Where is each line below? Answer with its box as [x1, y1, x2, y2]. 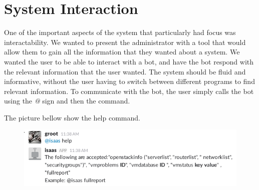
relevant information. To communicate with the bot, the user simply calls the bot [4, 85, 254, 96]
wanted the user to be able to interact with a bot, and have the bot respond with [4, 56, 254, 66]
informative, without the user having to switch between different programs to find [4, 76, 255, 86]
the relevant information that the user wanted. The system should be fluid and [4, 66, 246, 76]
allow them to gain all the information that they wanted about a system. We [4, 46, 240, 57]
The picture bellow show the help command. [4, 112, 140, 122]
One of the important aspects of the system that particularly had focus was [4, 27, 236, 37]
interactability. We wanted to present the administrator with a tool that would [4, 36, 246, 47]
